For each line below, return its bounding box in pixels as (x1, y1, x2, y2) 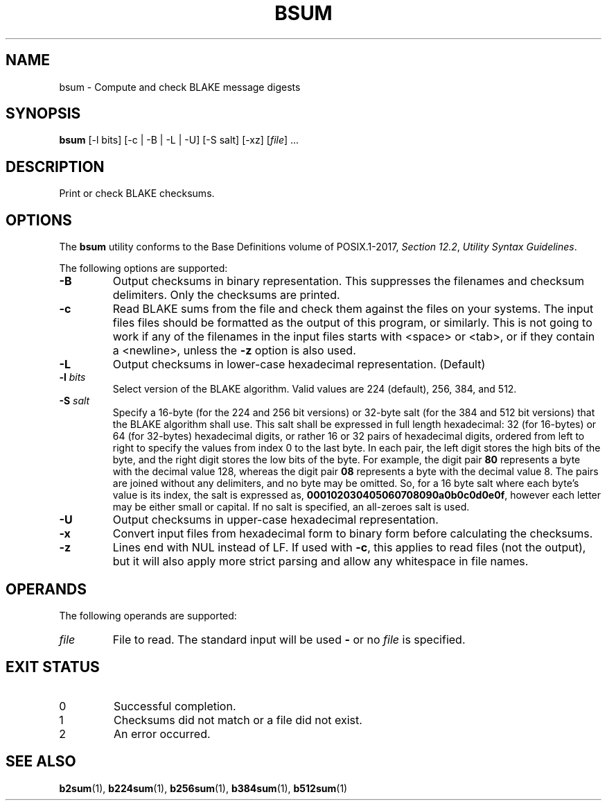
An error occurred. (113, 726, 211, 741)
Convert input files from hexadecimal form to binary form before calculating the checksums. (112, 526, 593, 541)
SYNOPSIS (6, 105, 81, 123)
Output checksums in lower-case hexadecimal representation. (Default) (112, 357, 486, 372)
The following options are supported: (59, 262, 228, 275)
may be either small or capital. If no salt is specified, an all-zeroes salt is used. (112, 501, 470, 513)
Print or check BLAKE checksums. (59, 187, 215, 200)
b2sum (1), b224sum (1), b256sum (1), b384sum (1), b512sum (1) (59, 782, 348, 794)
